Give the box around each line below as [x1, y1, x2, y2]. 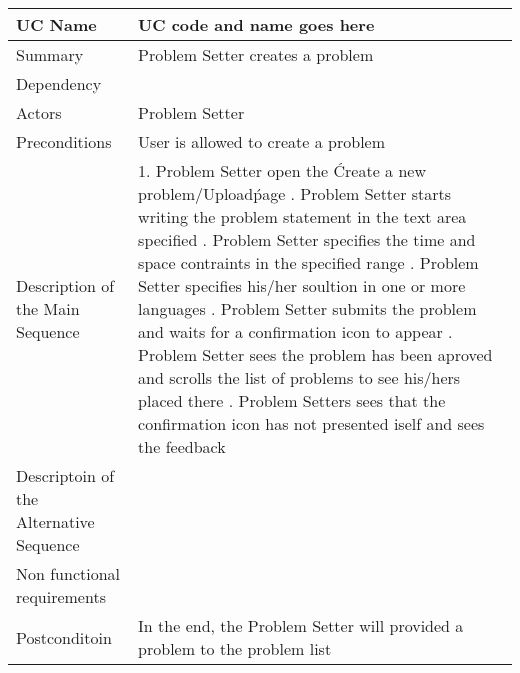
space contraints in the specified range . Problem [138, 251, 479, 274]
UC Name [16, 13, 97, 36]
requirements [16, 585, 106, 608]
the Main [16, 297, 80, 320]
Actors [16, 101, 62, 124]
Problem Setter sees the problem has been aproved [138, 343, 493, 366]
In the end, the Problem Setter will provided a [138, 614, 464, 637]
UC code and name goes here [138, 13, 375, 36]
